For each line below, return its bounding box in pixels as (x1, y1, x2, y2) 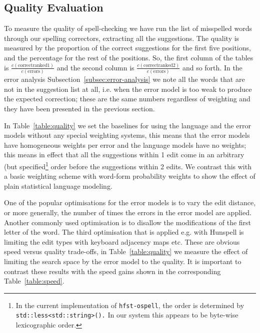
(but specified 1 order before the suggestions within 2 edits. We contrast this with (4, 159, 251, 171)
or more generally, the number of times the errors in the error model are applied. (4, 207, 251, 217)
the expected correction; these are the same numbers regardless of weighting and (4, 93, 250, 104)
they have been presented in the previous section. (4, 103, 155, 113)
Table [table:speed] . (4, 276, 64, 286)
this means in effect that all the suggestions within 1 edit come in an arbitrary (4, 149, 244, 160)
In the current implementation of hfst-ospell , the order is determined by (15, 300, 244, 310)
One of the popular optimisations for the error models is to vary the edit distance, (4, 197, 256, 208)
